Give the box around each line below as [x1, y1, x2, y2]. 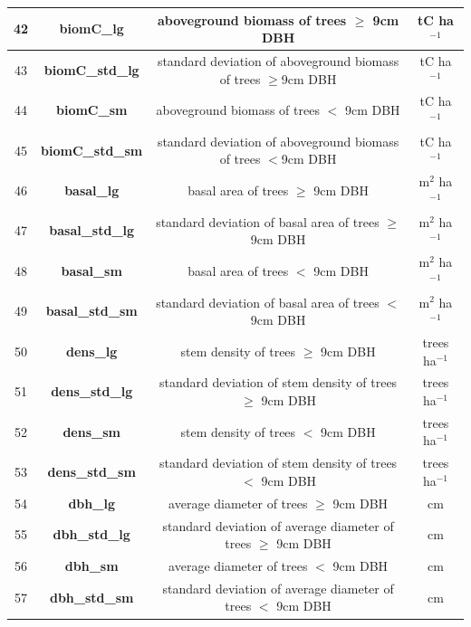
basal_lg [64, 181, 120, 200]
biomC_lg [59, 19, 124, 38]
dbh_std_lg [53, 525, 130, 544]
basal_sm [61, 261, 122, 280]
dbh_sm [64, 556, 119, 575]
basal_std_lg [49, 221, 135, 240]
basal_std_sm [45, 301, 138, 320]
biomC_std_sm [41, 140, 143, 159]
